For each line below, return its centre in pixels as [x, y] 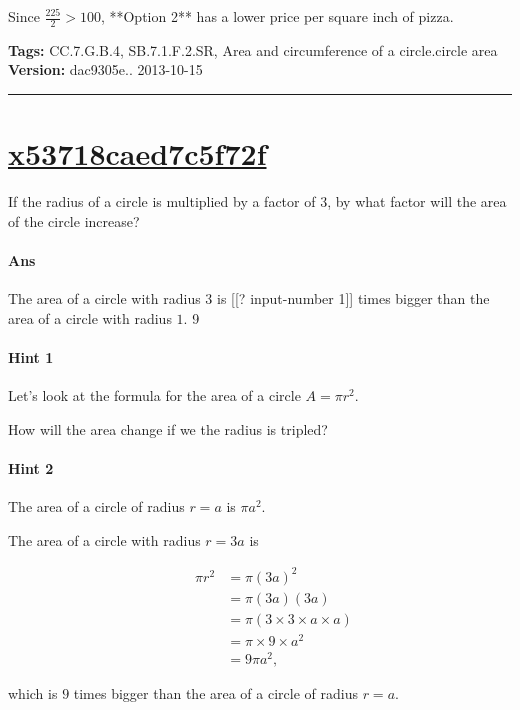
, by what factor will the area [417, 201]
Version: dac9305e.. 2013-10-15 [105, 69]
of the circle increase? [74, 220]
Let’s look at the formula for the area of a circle [154, 395]
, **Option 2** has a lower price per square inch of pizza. [277, 16]
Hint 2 [31, 467]
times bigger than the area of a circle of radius [215, 693]
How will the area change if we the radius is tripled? [168, 428]
